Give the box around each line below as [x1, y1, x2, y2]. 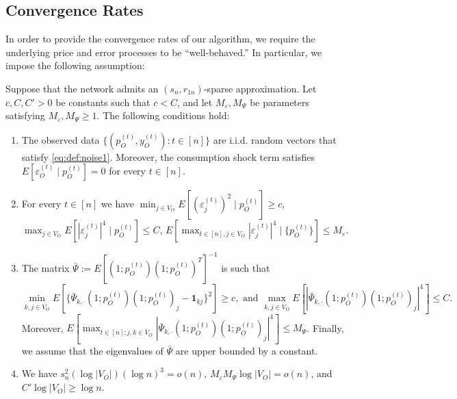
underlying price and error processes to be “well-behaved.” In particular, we [5, 44, 322, 59]
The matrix [21, 260, 70, 274]
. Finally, [306, 320, 344, 335]
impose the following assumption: [5, 58, 145, 73]
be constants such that [55, 94, 151, 109]
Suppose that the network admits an [5, 81, 159, 95]
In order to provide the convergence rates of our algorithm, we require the [5, 31, 315, 46]
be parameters [250, 94, 310, 109]
